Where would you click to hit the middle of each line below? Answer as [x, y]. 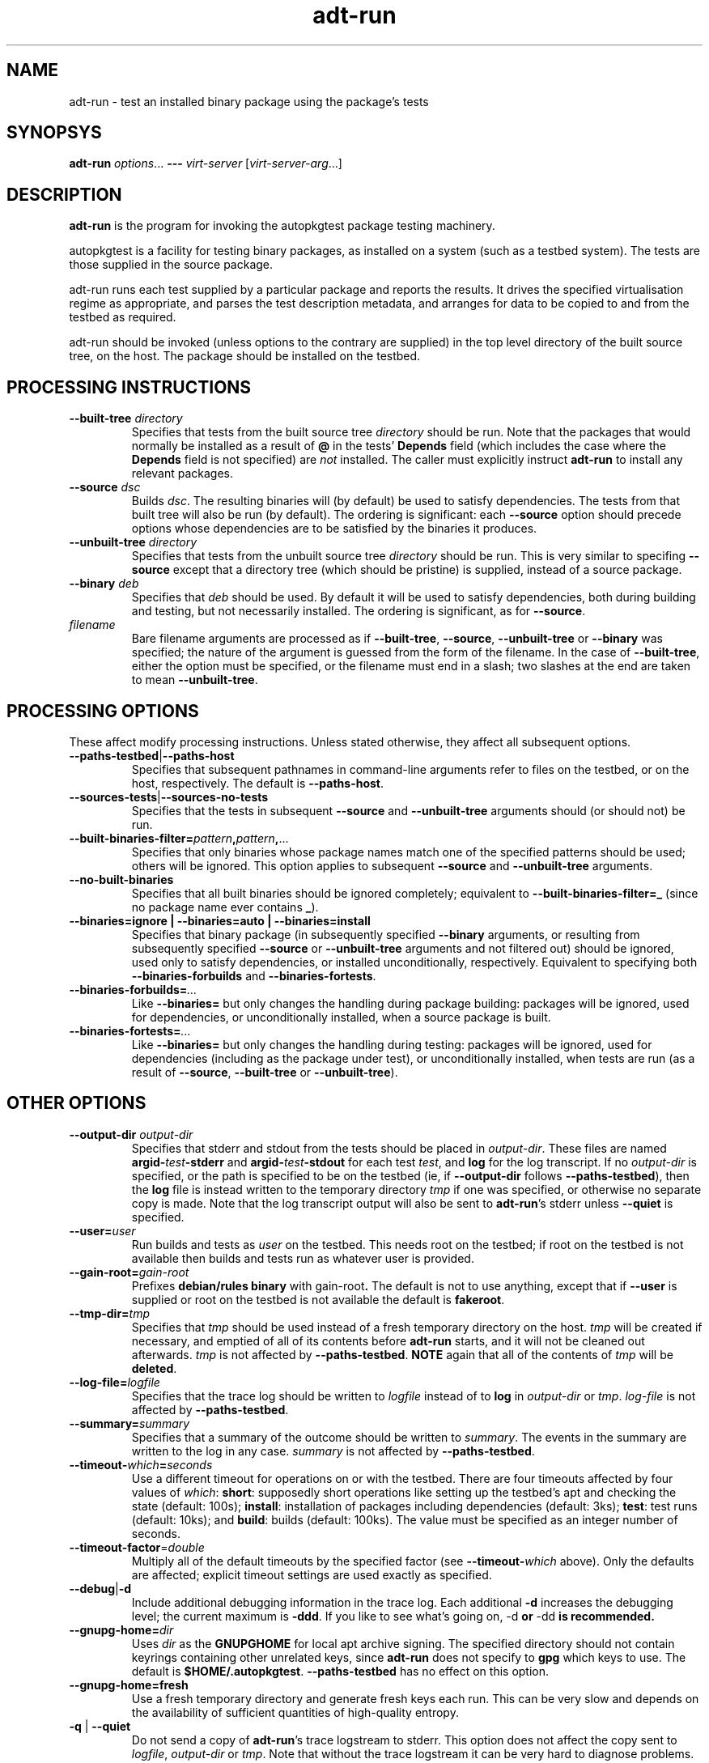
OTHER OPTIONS [76, 1103]
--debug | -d [100, 1588]
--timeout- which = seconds [141, 1464]
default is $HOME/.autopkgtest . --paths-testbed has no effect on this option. [340, 1671]
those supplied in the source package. [171, 265]
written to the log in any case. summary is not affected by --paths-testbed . [333, 1451]
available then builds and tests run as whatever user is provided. [303, 1258]
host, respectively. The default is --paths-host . [258, 783]
